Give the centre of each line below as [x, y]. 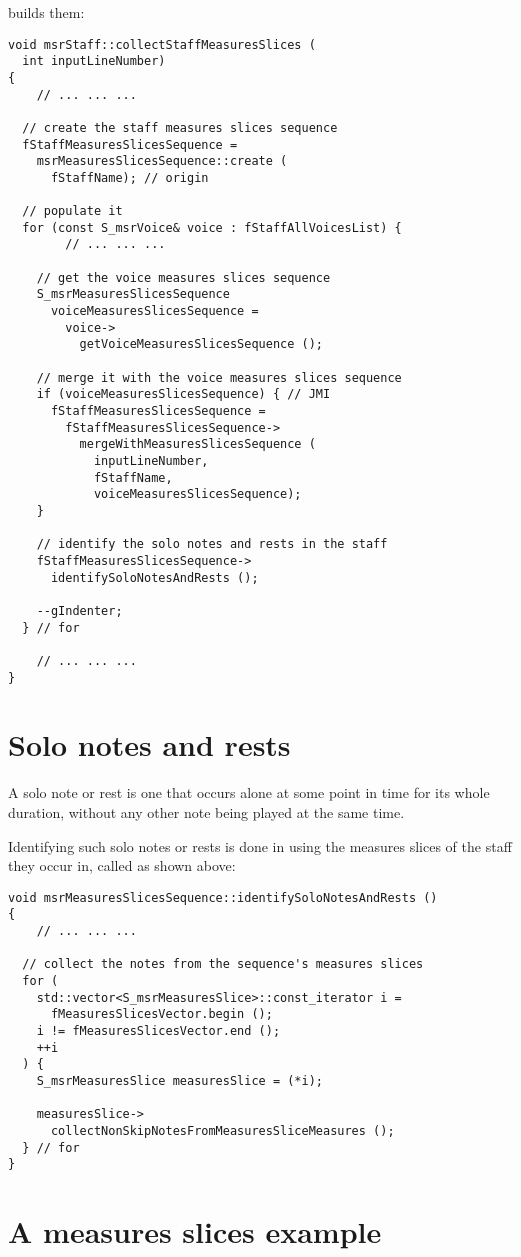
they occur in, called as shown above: [122, 865]
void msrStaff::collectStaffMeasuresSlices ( [162, 44]
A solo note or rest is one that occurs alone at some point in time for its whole [249, 792]
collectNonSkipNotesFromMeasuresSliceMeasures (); [222, 1130]
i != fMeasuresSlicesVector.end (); [158, 1030]
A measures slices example [195, 1231]
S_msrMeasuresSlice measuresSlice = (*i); [179, 1080]
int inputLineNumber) [94, 61]
